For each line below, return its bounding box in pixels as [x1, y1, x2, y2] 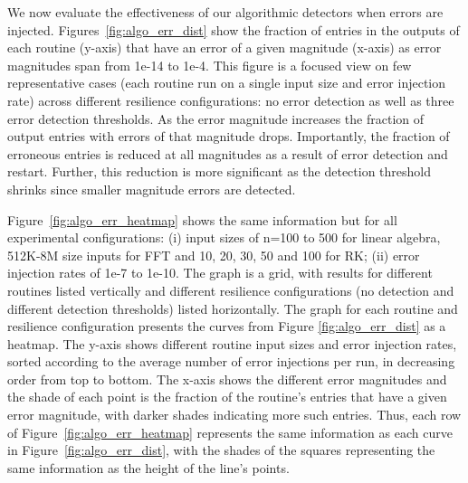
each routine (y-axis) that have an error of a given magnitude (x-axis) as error [7, 38, 442, 57]
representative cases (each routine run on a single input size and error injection [7, 73, 446, 92]
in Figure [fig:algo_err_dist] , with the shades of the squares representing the [7, 440, 435, 459]
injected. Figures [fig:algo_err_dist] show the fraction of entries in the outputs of [7, 20, 460, 39]
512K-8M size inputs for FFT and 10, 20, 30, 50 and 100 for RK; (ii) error [7, 245, 420, 264]
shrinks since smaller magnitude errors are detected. [7, 179, 296, 198]
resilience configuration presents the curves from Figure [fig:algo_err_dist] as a [7, 317, 446, 336]
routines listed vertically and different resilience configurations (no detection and [7, 280, 454, 299]
